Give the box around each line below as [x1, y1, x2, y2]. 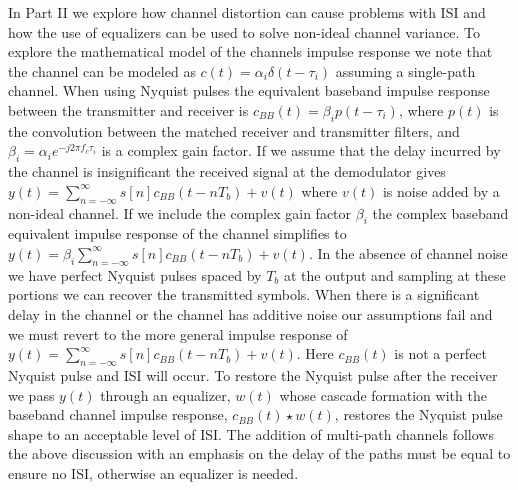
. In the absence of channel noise [308, 242, 508, 263]
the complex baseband [372, 202, 509, 223]
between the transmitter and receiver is [8, 99, 249, 120]
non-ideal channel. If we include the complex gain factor [8, 202, 352, 223]
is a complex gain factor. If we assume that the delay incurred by [101, 140, 501, 161]
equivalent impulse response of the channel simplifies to [8, 223, 347, 244]
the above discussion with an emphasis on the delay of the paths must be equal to [8, 443, 511, 464]
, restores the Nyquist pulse [334, 404, 503, 425]
